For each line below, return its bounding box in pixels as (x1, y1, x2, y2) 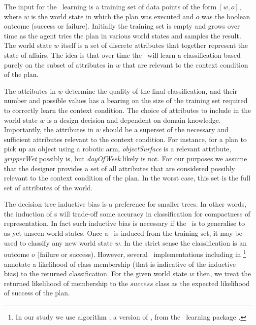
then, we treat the (196, 268, 251, 279)
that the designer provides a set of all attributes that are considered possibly (4, 163, 235, 173)
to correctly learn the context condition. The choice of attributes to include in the (4, 105, 251, 115)
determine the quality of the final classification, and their (65, 85, 237, 96)
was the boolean (201, 11, 250, 21)
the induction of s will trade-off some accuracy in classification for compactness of (4, 208, 251, 218)
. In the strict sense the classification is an (120, 237, 247, 248)
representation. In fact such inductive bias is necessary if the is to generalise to (4, 218, 245, 228)
